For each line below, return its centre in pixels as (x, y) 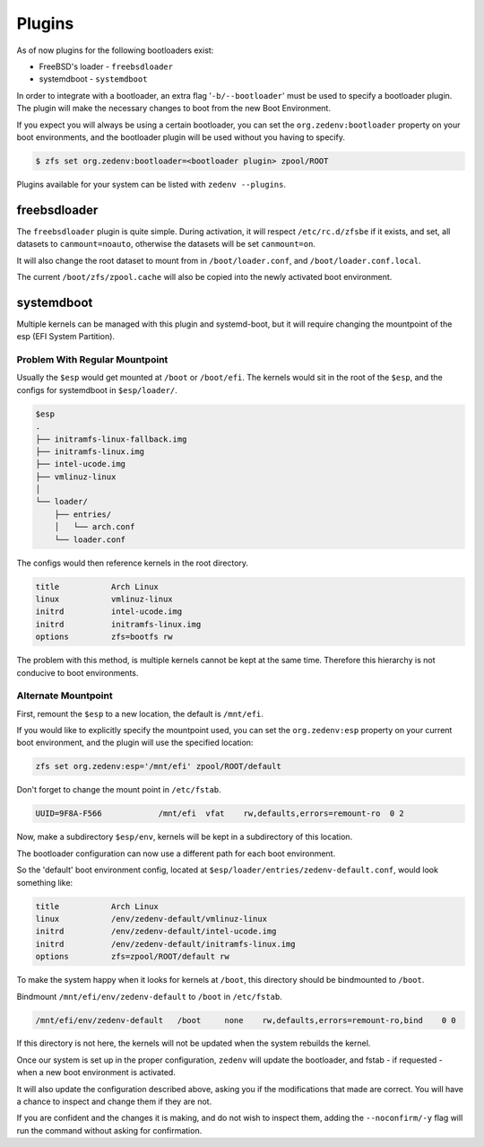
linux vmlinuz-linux (104, 600)
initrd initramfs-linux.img (118, 624)
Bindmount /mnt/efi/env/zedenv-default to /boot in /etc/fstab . (149, 996)
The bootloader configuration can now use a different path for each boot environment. (176, 854)
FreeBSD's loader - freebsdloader (106, 66)
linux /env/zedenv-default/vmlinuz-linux (151, 919)
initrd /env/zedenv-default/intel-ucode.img (156, 932)
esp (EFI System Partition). (66, 337)
